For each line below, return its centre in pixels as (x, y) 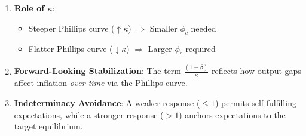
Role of (29, 8)
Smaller (163, 28)
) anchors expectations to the (232, 114)
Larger (160, 49)
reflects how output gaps (256, 71)
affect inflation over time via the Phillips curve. (101, 83)
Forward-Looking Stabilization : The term (98, 71)
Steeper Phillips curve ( (71, 28)
